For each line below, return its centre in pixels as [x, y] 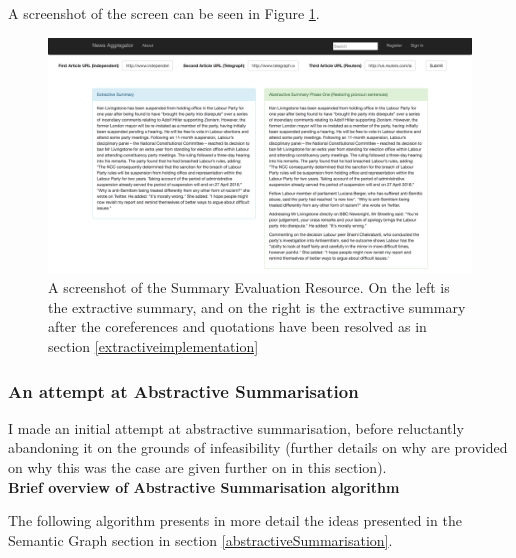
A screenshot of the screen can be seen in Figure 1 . [164, 13]
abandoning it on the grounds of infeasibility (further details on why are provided [258, 447]
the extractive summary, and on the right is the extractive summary [257, 306]
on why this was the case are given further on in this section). [197, 466]
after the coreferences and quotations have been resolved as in [237, 326]
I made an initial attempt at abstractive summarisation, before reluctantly [236, 427]
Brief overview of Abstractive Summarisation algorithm [204, 486]
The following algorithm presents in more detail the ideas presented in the [235, 520]
